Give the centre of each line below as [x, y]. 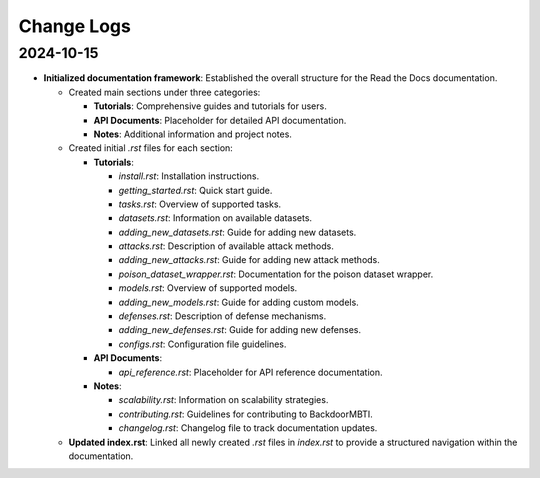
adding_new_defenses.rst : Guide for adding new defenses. [240, 330]
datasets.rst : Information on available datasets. [215, 218]
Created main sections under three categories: [164, 92]
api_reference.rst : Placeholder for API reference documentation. [250, 372]
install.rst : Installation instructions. [189, 176]
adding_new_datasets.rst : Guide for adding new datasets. [237, 232]
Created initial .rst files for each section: [151, 148]
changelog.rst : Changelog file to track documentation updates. [248, 428]
